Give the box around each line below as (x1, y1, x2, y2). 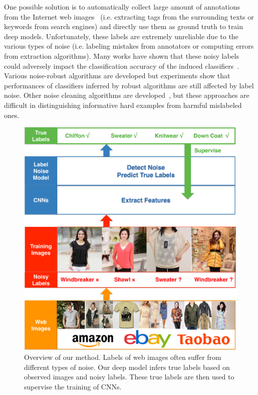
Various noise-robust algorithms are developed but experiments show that (4, 70, 230, 81)
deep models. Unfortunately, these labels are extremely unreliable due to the (4, 31, 238, 41)
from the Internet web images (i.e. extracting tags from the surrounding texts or (4, 11, 254, 22)
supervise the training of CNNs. (24, 381, 122, 391)
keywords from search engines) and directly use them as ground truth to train (4, 21, 243, 32)
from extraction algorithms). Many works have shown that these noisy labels (4, 50, 239, 61)
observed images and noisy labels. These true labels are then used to (24, 371, 234, 382)
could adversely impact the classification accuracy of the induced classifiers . (4, 60, 239, 71)
